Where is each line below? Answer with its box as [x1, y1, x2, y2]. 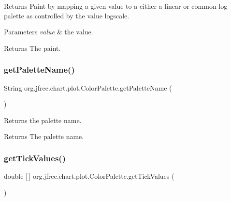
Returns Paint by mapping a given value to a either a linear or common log [4, 1, 228, 11]
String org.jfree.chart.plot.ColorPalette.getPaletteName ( [4, 82, 172, 93]
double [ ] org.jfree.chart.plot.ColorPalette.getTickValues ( [4, 171, 174, 181]
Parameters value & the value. [4, 27, 93, 37]
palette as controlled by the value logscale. [4, 10, 130, 20]
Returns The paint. [4, 43, 61, 53]
